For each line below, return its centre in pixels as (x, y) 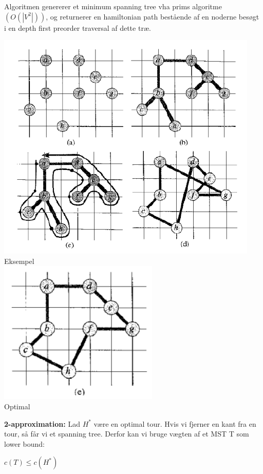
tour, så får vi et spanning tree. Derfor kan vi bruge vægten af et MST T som (127, 434)
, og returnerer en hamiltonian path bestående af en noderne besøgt (153, 16)
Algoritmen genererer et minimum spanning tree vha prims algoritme (113, 6)
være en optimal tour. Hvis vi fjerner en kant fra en (175, 423)
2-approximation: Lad (42, 423)
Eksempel (19, 261)
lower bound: (25, 443)
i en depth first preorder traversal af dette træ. (78, 27)
